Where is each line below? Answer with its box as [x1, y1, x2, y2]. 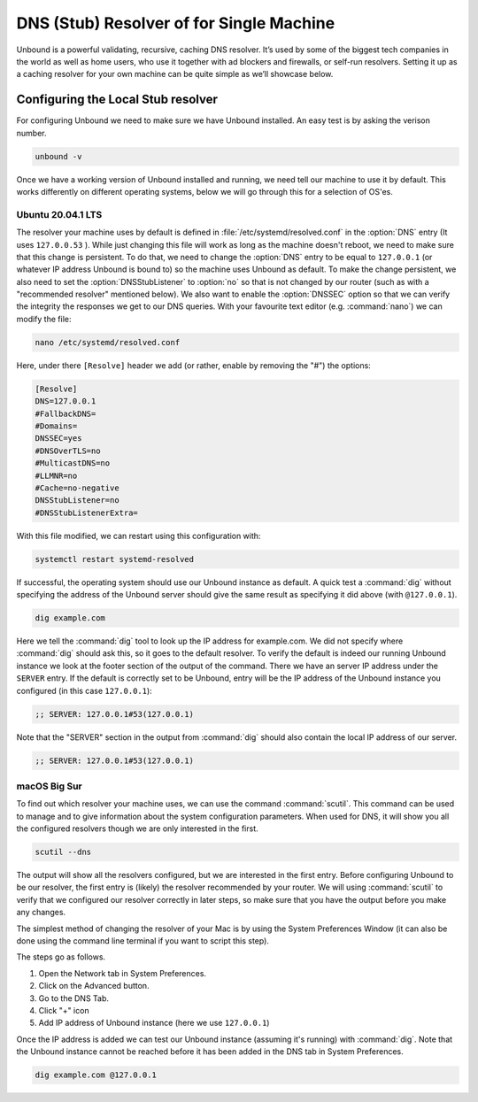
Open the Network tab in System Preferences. [38, 967, 207, 978]
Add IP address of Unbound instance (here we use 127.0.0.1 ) [38, 1018, 270, 1029]
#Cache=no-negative [35, 482, 119, 493]
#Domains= [35, 420, 78, 431]
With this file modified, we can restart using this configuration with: [16, 530, 261, 541]
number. [16, 127, 47, 138]
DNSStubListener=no [35, 496, 119, 505]
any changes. [16, 907, 66, 918]
